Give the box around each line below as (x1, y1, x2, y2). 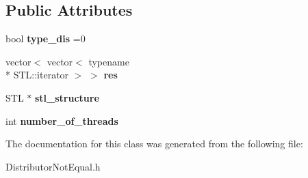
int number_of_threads (5, 113, 118, 128)
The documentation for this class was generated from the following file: (5, 136, 303, 151)
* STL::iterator (5, 68, 69, 82)
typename (88, 54, 129, 68)
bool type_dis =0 (5, 31, 86, 46)
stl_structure (34, 90, 99, 104)
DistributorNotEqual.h (5, 159, 101, 173)
